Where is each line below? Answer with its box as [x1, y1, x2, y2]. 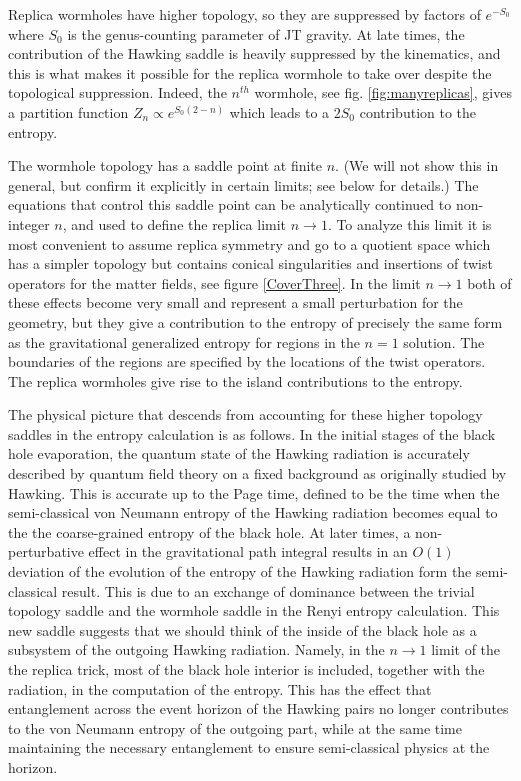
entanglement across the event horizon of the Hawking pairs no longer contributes [8, 698, 509, 719]
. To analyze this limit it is [327, 213, 492, 234]
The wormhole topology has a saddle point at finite [8, 155, 323, 176]
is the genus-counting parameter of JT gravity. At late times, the [67, 23, 465, 44]
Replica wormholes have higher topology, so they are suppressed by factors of [8, 4, 481, 24]
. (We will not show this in [335, 155, 499, 176]
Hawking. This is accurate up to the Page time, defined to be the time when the [8, 482, 500, 503]
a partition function [8, 101, 129, 122]
